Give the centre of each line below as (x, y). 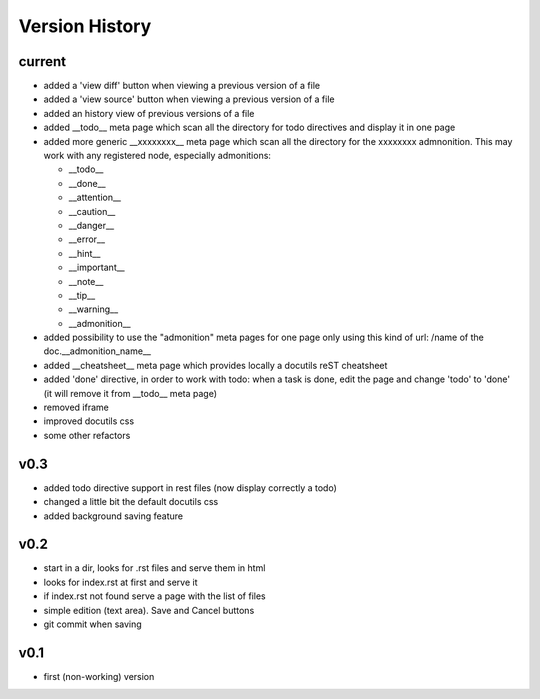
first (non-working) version (99, 676)
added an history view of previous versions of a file (149, 113)
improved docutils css (89, 421)
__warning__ (93, 309)
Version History (85, 26)
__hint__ (84, 253)
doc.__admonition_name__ (97, 351)
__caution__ (92, 211)
